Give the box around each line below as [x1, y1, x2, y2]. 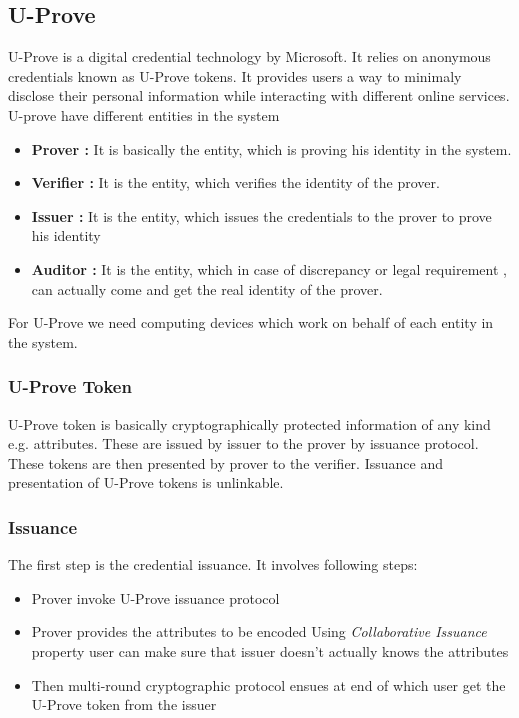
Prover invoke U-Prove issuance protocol [31, 587, 280, 608]
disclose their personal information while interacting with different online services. [8, 85, 510, 106]
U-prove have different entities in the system [8, 104, 280, 125]
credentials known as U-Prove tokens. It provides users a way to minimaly [8, 65, 462, 86]
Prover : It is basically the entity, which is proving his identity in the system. [31, 138, 512, 159]
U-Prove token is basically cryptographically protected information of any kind [8, 413, 491, 434]
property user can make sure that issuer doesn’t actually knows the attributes [31, 640, 509, 661]
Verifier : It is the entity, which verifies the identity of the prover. [31, 172, 440, 193]
